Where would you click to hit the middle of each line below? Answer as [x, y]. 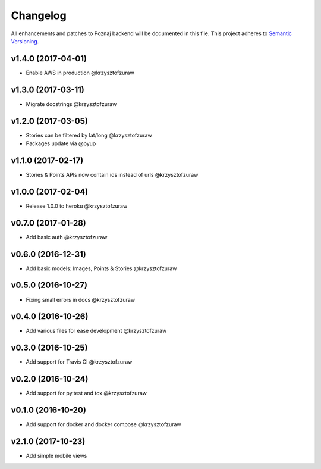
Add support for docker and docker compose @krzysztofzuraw [103, 424]
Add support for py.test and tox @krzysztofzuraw [86, 393]
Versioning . [25, 41]
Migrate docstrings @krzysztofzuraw [71, 104]
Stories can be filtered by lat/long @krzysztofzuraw [89, 135]
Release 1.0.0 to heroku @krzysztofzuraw [77, 206]
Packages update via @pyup [61, 143]
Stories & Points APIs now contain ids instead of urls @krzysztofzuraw [112, 174]
